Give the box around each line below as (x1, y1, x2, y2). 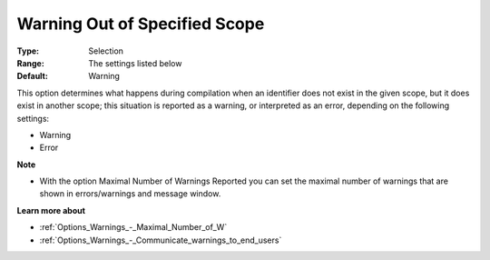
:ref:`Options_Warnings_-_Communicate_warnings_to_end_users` (39, 235, 282, 245)
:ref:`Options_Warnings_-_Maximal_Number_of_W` (39, 222, 228, 233)
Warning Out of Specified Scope (16, 14, 265, 34)
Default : (16, 71, 49, 82)
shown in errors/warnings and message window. (39, 188, 221, 199)
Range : (16, 57, 44, 68)
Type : (16, 45, 40, 56)
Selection (88, 45, 124, 56)
